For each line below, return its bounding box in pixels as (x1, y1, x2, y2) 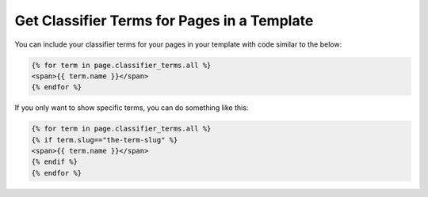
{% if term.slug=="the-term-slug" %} (31, 135, 178, 144)
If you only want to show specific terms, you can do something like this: (14, 103, 249, 112)
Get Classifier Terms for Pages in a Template (14, 12, 314, 29)
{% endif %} (31, 157, 78, 166)
